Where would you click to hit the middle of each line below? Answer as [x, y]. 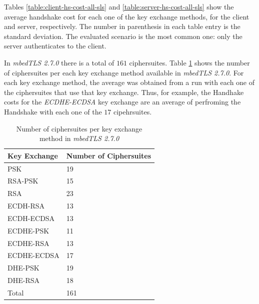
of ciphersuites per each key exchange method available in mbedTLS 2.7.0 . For [124, 72]
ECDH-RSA [26, 206]
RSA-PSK [23, 181]
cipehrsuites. [133, 111]
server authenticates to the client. [55, 46]
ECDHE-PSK [28, 230]
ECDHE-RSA [28, 243]
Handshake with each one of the [53, 111]
